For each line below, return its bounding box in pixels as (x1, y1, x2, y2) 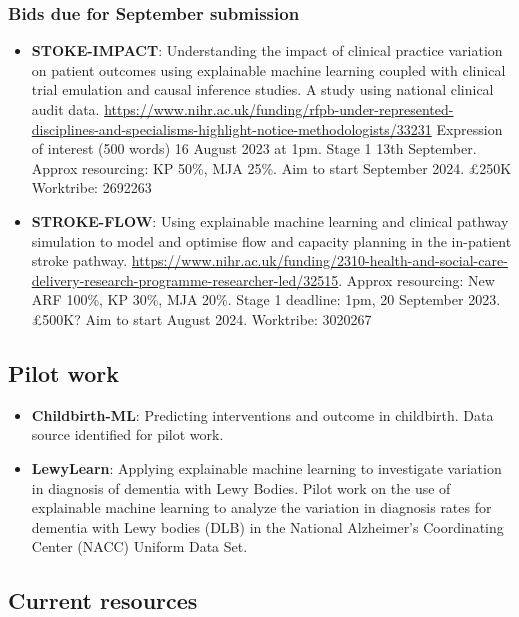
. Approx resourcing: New (338, 269, 495, 290)
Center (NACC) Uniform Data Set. (31, 536, 248, 557)
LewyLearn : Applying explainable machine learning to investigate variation (31, 457, 502, 478)
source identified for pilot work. (31, 424, 224, 445)
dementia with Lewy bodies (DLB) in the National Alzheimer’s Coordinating (31, 516, 504, 537)
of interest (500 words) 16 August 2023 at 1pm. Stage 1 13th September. (31, 138, 477, 159)
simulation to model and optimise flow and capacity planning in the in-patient (31, 230, 512, 251)
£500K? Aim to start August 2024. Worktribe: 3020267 (31, 308, 372, 329)
